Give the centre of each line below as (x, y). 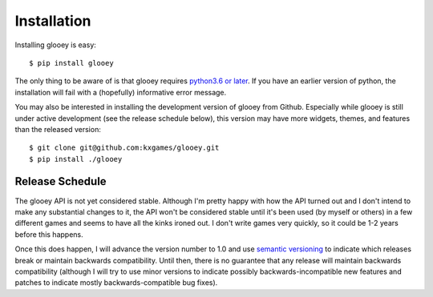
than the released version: (58, 129)
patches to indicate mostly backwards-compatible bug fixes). (116, 283)
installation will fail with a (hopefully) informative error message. (121, 92)
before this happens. (49, 234)
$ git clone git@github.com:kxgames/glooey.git (124, 148)
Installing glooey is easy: (55, 45)
